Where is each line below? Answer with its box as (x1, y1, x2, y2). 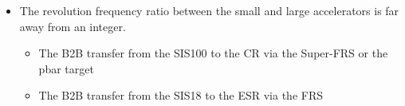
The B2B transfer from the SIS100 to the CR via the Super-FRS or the (38, 45, 388, 61)
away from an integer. (19, 18, 126, 34)
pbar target (38, 60, 94, 77)
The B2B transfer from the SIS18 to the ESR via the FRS (38, 87, 324, 104)
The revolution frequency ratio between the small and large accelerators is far (19, 2, 399, 18)
